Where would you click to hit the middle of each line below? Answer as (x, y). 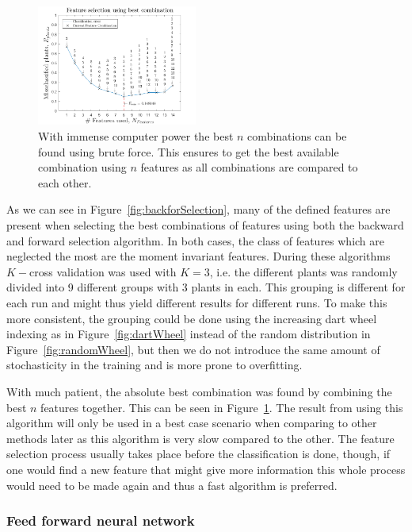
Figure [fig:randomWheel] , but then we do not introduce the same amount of (193, 349)
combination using (82, 167)
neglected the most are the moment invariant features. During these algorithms (198, 256)
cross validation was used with (103, 271)
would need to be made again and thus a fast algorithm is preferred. (172, 485)
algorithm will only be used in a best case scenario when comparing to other (192, 423)
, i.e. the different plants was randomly (303, 271)
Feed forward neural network (101, 520)
